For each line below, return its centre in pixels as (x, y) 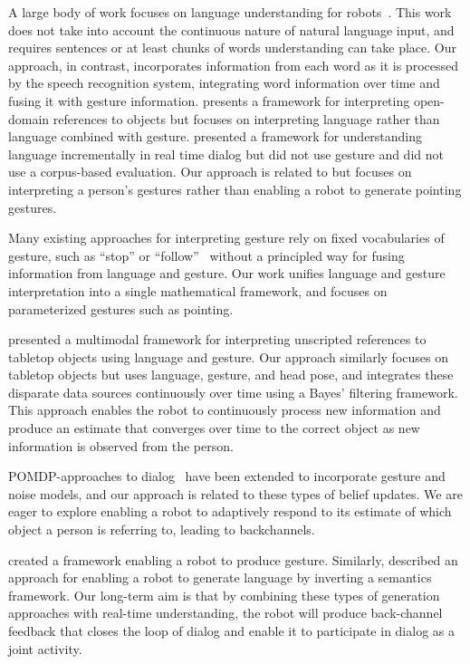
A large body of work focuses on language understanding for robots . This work (230, 12)
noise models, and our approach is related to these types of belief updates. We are (235, 493)
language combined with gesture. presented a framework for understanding (216, 136)
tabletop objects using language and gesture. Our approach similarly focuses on (228, 356)
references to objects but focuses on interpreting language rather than (246, 118)
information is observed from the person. (121, 445)
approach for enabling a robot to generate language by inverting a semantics (220, 577)
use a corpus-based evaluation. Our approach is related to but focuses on (210, 172)
